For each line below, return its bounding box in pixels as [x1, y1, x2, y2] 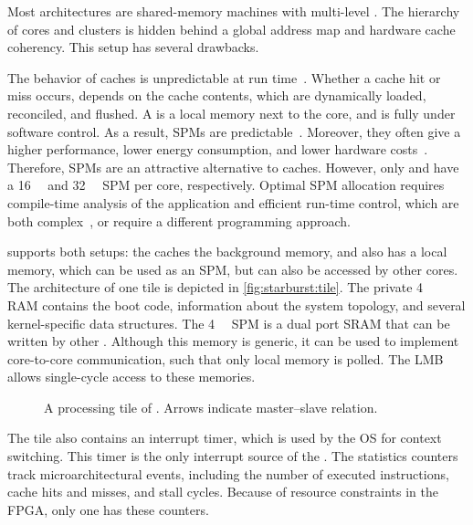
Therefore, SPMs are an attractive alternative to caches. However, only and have [7, 157, 459, 176]
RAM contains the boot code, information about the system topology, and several [7, 295, 466, 314]
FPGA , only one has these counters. [7, 499, 209, 519]
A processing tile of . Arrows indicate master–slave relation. [44, 397, 378, 416]
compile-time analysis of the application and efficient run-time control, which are [7, 193, 459, 212]
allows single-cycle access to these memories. [7, 367, 256, 386]
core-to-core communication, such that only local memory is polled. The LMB [7, 349, 444, 368]
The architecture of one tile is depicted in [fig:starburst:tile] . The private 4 [7, 278, 424, 297]
